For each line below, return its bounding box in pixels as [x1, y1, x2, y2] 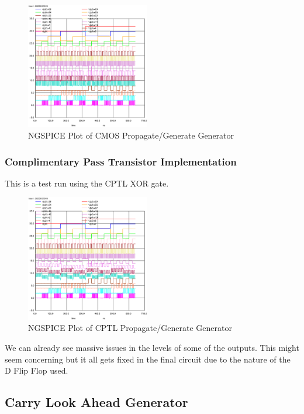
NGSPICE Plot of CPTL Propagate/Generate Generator [28, 322, 232, 334]
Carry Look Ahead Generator [5, 393, 188, 411]
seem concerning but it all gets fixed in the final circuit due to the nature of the [5, 353, 291, 365]
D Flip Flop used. [5, 364, 68, 377]
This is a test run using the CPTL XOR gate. [5, 177, 169, 189]
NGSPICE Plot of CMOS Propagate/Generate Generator [28, 129, 234, 142]
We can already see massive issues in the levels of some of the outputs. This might [5, 341, 299, 354]
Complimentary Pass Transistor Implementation [5, 154, 237, 168]
